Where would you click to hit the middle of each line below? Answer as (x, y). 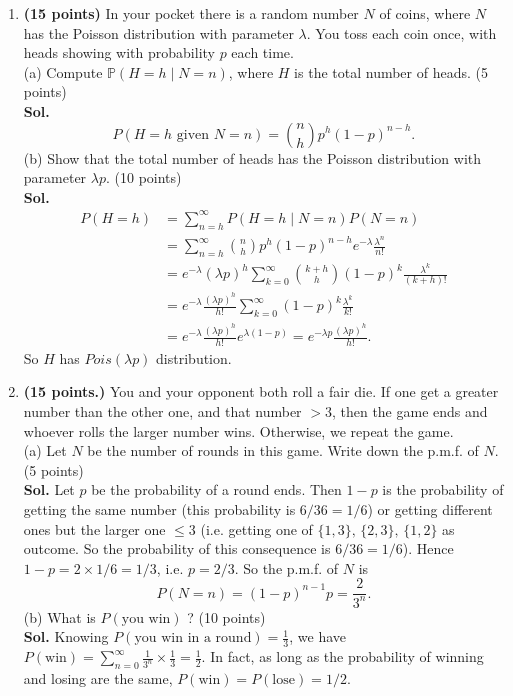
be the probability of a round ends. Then (216, 489)
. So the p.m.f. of (286, 567)
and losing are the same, (98, 678)
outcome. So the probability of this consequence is (177, 548)
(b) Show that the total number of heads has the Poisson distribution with (252, 157)
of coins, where (425, 13)
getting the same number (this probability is (159, 509)
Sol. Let (49, 489)
